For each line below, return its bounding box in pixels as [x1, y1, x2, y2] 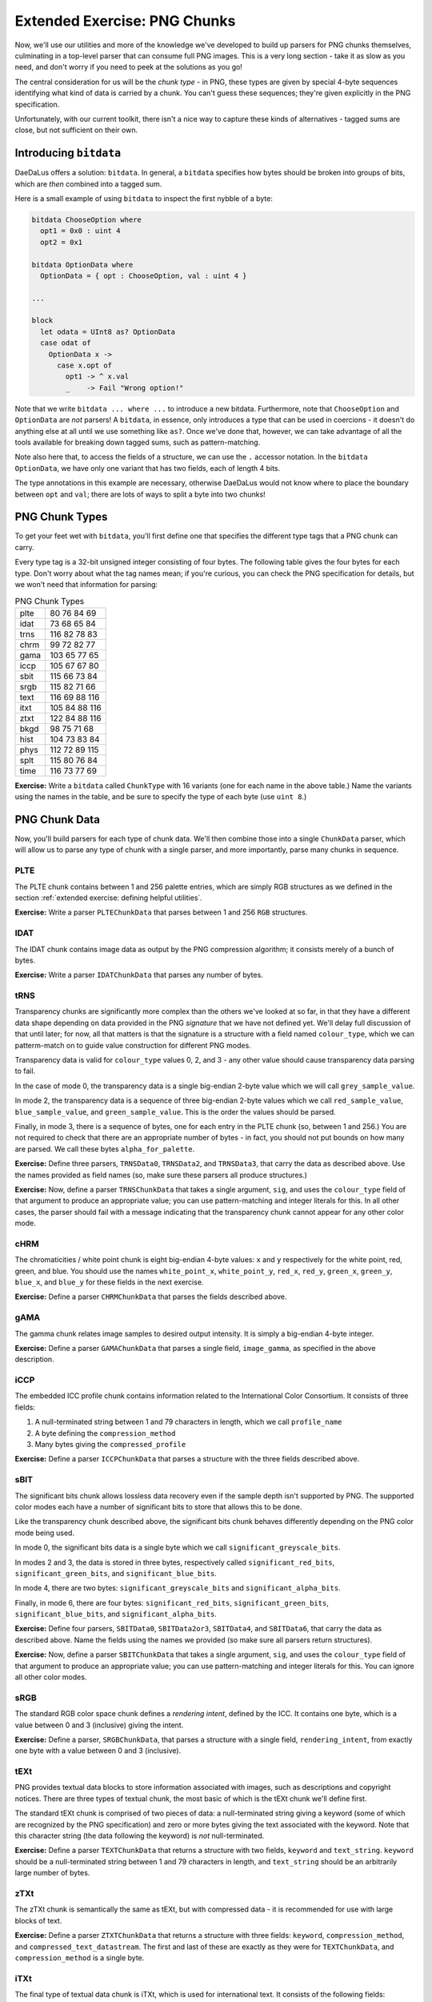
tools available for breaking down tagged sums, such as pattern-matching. [14, 437, 261, 447]
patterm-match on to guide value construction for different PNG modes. [14, 1040, 251, 1050]
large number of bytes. [14, 1868, 90, 1878]
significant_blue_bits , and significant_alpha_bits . [14, 1610, 218, 1619]
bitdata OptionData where [31, 260, 134, 269]
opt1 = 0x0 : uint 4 [40, 227, 121, 235]
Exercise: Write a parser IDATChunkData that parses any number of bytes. [14, 970, 263, 980]
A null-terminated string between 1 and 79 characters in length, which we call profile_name [34, 1417, 342, 1427]
